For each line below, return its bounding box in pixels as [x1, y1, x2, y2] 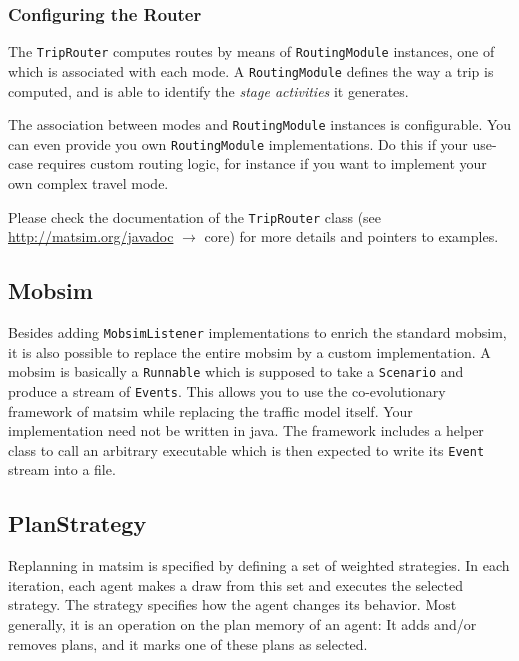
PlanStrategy [8, 508, 147, 539]
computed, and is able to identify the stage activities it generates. [8, 80, 409, 101]
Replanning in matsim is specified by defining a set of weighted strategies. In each [8, 555, 510, 576]
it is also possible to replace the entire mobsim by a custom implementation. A [8, 341, 491, 362]
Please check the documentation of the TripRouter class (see [8, 206, 382, 227]
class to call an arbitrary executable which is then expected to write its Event [8, 439, 485, 460]
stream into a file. [8, 459, 116, 480]
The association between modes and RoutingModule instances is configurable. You [8, 114, 512, 135]
